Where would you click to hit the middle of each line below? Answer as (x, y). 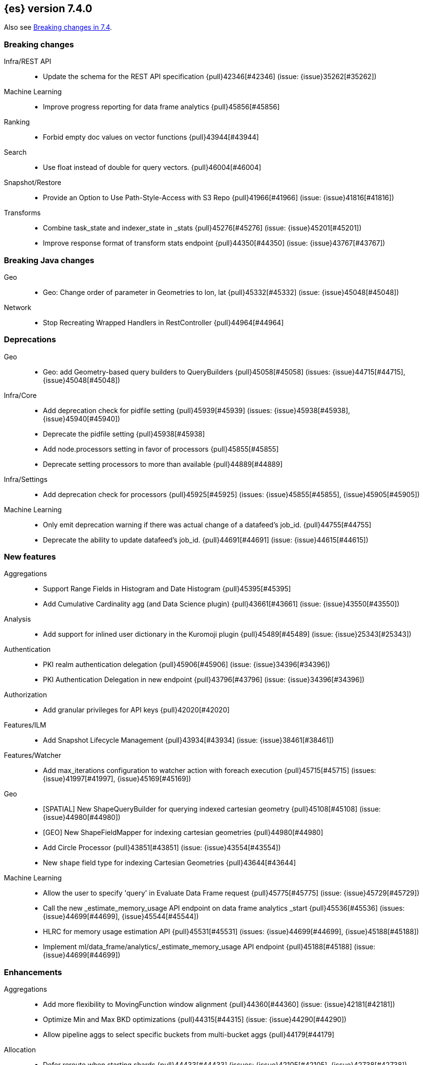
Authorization (26, 695)
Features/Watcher (33, 755)
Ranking (17, 122)
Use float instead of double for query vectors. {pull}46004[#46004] (152, 167)
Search (15, 152)
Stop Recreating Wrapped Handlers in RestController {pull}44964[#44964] (163, 322)
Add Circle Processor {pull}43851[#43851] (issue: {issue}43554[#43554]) (162, 848)
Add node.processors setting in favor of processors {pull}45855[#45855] (161, 449)
